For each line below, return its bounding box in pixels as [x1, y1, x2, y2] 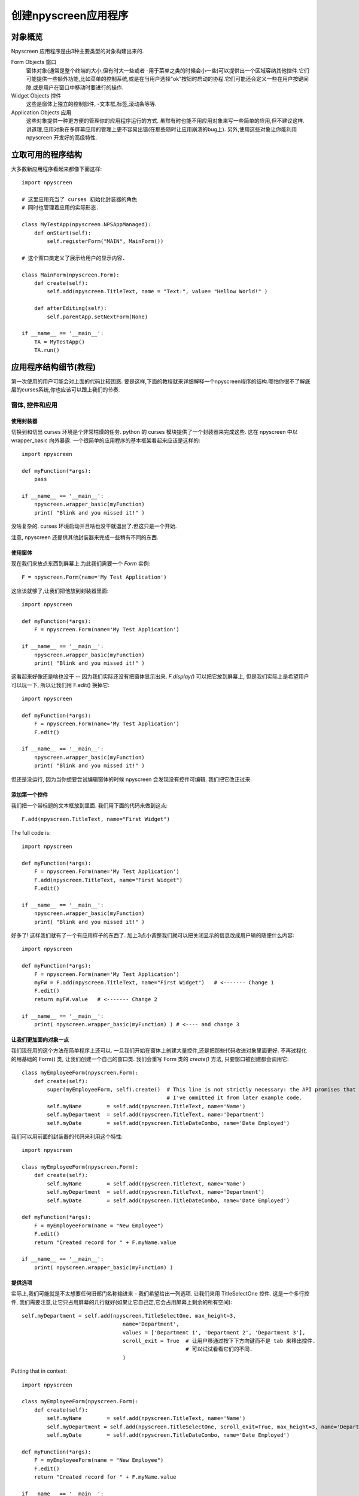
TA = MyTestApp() [34, 338, 85, 345]
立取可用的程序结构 [11, 150, 82, 160]
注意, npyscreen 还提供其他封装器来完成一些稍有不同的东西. [11, 533, 159, 541]
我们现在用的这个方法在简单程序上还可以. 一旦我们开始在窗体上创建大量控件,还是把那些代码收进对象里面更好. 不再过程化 [11, 1047, 307, 1054]
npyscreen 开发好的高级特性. [26, 133, 98, 141]
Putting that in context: [11, 1367, 67, 1375]
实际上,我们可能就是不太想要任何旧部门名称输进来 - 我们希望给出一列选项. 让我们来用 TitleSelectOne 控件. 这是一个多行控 [11, 1290, 310, 1297]
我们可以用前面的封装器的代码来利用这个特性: [11, 1133, 123, 1140]
